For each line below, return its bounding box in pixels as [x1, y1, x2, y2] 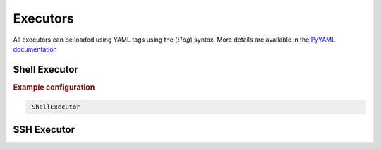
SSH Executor [13, 124, 75, 136]
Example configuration [13, 82, 95, 92]
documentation [13, 44, 58, 53]
